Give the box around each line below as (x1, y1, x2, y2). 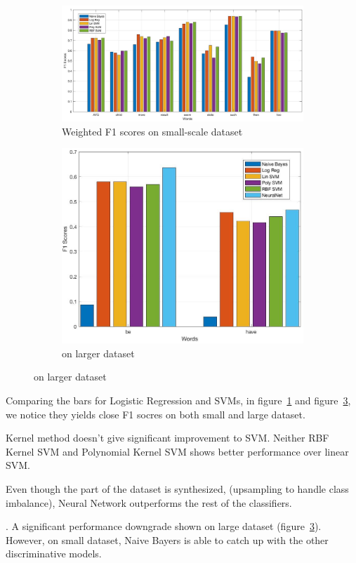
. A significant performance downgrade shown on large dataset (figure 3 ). (6, 519, 322, 534)
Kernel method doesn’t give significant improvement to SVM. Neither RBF (6, 430, 329, 445)
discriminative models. (6, 546, 102, 561)
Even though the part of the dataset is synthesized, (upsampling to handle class (6, 482, 349, 496)
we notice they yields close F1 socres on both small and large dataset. (6, 406, 305, 421)
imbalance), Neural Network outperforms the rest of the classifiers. (6, 495, 292, 510)
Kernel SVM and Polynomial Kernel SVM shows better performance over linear (6, 444, 349, 458)
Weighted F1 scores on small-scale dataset (62, 124, 243, 138)
